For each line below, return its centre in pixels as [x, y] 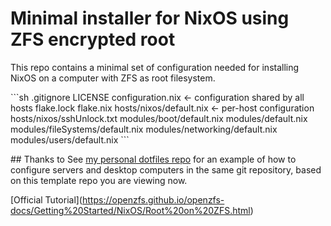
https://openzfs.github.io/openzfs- [153, 199]
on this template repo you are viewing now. [99, 180]
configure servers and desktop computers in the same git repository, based [166, 169]
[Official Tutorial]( [46, 199]
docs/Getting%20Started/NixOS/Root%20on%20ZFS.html [130, 210]
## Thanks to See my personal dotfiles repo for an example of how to [153, 159]
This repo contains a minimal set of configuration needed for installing [155, 67]
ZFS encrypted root [93, 39]
